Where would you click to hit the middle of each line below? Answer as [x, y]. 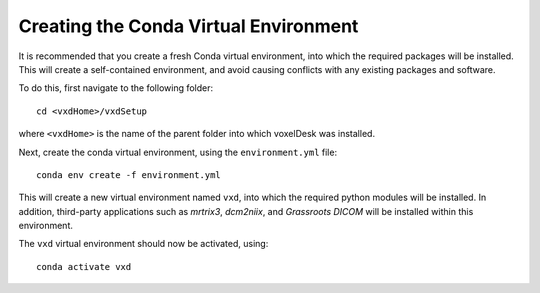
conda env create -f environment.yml [129, 174]
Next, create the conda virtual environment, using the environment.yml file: [178, 152]
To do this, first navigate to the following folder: [116, 88]
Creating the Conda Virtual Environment [188, 26]
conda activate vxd [84, 266]
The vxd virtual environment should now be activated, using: [143, 244]
